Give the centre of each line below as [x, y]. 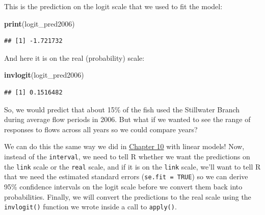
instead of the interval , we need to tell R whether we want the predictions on [127, 156]
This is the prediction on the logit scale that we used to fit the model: [113, 6]
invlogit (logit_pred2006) [44, 75]
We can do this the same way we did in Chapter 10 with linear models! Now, [124, 146]
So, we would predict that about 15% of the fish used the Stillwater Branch [122, 109]
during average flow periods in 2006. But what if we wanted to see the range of [127, 119]
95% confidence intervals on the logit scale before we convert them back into [123, 186]
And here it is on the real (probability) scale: [74, 57]
